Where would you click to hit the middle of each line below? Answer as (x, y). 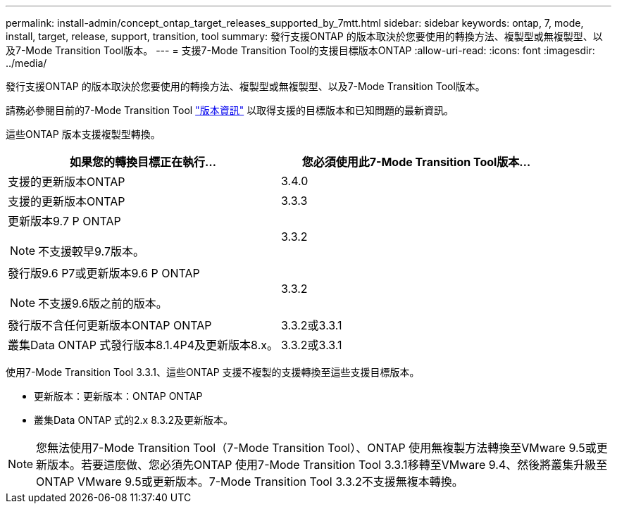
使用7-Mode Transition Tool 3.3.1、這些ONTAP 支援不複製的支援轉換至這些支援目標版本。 (213, 372)
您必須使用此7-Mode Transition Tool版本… (416, 162)
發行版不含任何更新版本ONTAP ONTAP (110, 325)
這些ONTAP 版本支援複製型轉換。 (83, 134)
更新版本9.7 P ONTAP (64, 221)
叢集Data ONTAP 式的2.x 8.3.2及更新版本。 (134, 420)
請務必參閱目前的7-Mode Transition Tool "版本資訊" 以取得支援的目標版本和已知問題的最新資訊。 (230, 110)
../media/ (26, 63)
